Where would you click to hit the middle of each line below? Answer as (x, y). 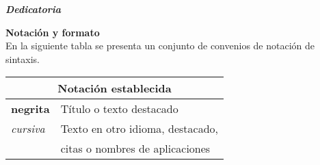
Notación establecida (115, 88)
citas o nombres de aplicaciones (135, 149)
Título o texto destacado (119, 109)
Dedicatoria (33, 9)
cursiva (28, 129)
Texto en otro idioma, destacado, (139, 129)
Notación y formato (53, 32)
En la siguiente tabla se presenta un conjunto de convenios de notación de (160, 46)
